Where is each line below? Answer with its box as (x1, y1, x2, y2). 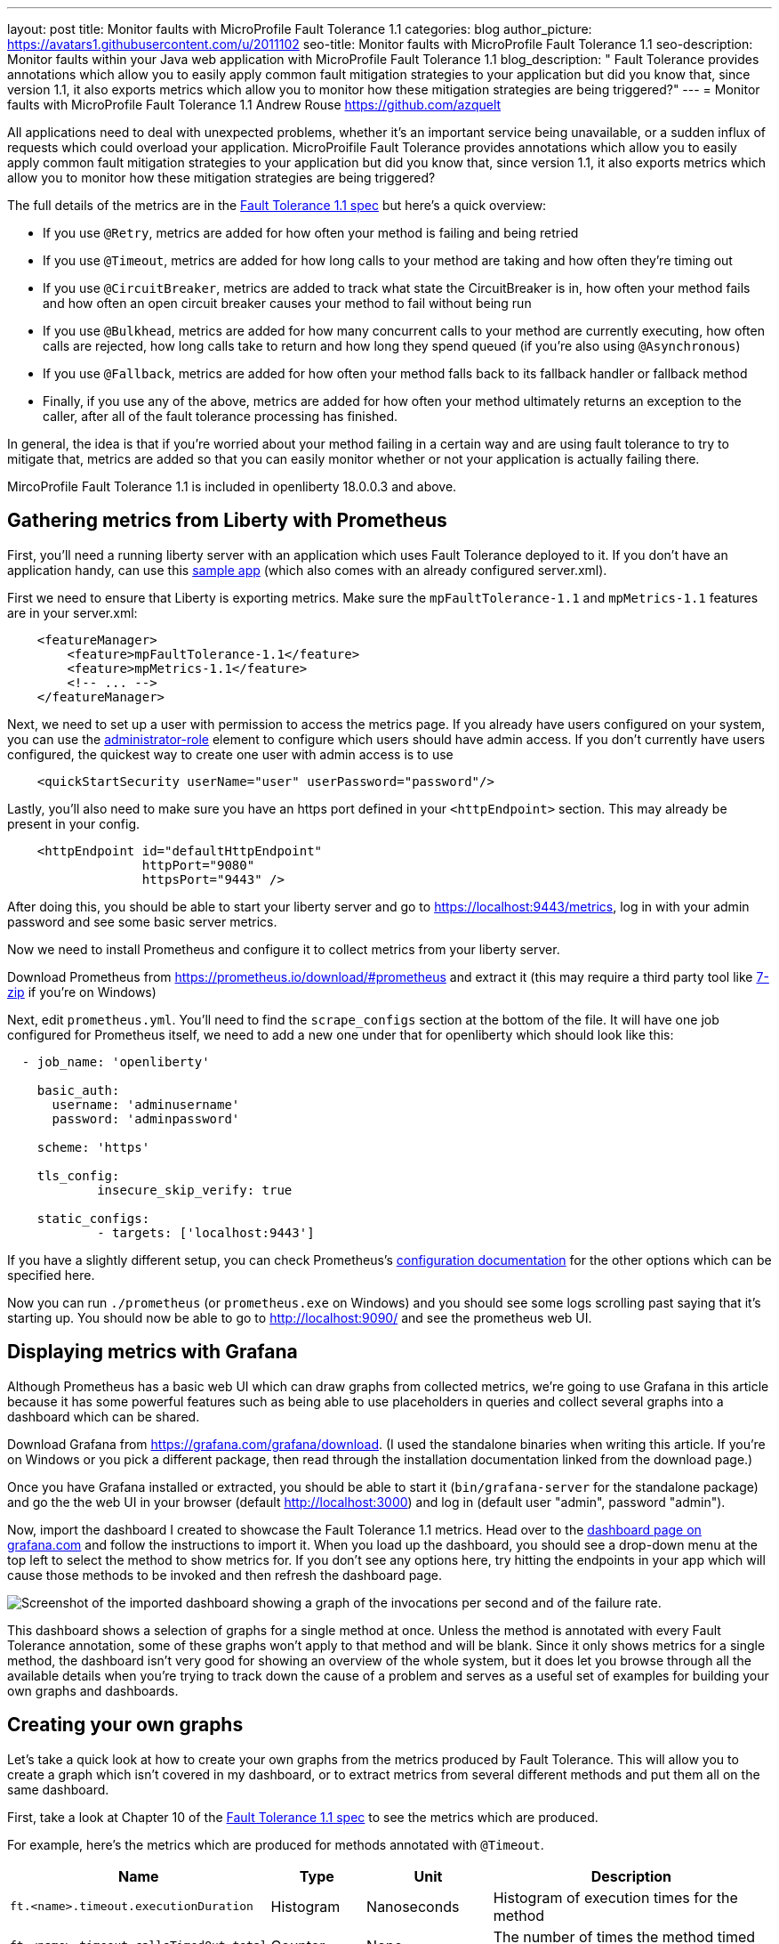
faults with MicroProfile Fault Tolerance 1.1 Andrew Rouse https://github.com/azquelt (7, 97, 502, 112)
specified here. (7, 1267, 95, 1283)
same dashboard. (7, 1781, 109, 1797)
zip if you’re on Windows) (7, 984, 157, 1000)
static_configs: (36, 1211, 150, 1226)
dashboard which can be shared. (7, 1408, 200, 1424)
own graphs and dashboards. (7, 1682, 179, 1698)
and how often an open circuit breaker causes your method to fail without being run (43, 296, 532, 311)
